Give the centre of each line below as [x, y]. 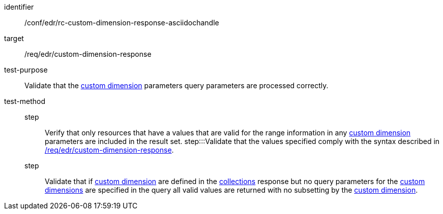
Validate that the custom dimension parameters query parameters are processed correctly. [176, 85]
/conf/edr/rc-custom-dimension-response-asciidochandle [122, 23]
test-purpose [26, 70]
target [14, 38]
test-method [25, 101]
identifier [19, 7]
